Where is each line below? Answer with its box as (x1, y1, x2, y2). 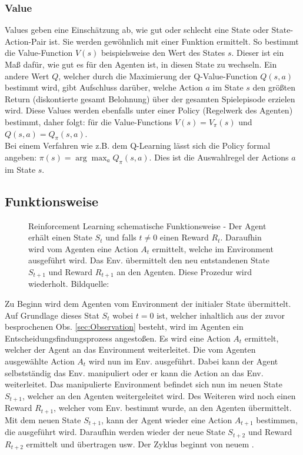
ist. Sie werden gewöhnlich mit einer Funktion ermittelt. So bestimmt (49, 35, 299, 47)
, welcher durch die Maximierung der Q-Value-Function (58, 69, 258, 82)
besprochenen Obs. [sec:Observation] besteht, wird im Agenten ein (5, 320, 244, 333)
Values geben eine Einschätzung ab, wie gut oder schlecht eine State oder (5, 24, 269, 36)
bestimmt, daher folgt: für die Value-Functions (5, 115, 172, 128)
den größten (252, 81, 295, 93)
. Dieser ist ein (231, 46, 284, 59)
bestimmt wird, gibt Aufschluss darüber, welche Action (5, 81, 203, 93)
